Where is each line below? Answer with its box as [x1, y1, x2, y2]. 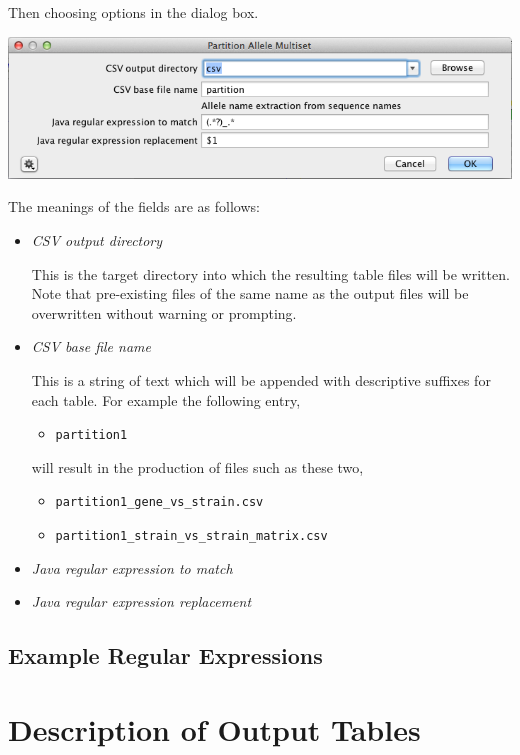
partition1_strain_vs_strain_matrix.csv [55, 529, 328, 544]
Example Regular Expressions [8, 640, 323, 671]
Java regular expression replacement [31, 591, 252, 612]
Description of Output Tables [8, 708, 421, 749]
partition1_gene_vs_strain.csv [55, 495, 264, 510]
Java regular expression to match [31, 557, 233, 578]
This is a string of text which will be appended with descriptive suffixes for [31, 370, 491, 391]
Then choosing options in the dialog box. [8, 2, 259, 22]
